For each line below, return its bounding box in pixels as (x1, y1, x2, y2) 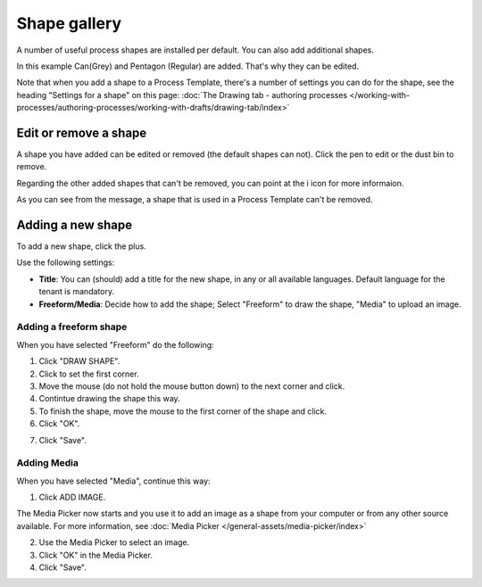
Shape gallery (16, 13, 122, 33)
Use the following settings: (16, 257, 115, 268)
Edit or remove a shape (16, 125, 147, 140)
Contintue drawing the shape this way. (38, 393, 180, 404)
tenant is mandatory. (38, 286, 115, 297)
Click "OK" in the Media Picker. (38, 550, 154, 560)
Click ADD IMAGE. (38, 492, 106, 503)
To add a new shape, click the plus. (16, 241, 146, 252)
